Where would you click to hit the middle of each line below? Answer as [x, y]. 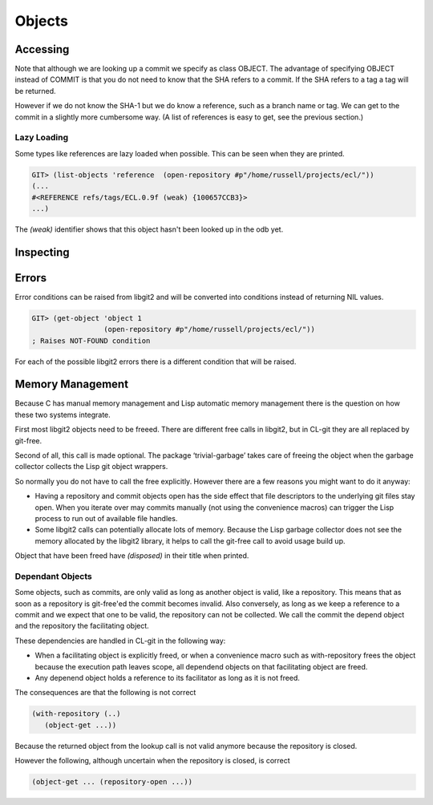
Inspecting [42, 252]
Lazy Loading [42, 138]
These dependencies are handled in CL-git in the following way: [120, 641]
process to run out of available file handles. [106, 518]
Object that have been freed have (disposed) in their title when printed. [132, 556]
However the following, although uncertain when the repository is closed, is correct [152, 761]
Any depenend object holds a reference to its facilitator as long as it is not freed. [168, 678]
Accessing [42, 49]
